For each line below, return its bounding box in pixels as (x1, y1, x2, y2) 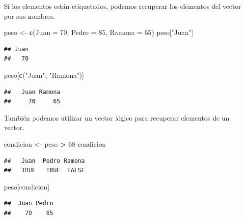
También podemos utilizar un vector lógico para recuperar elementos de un (4, 112, 230, 123)
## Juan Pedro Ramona (4, 157, 85, 164)
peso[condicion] (4, 181, 50, 191)
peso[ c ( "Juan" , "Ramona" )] (4, 69, 84, 80)
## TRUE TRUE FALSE (4, 167, 85, 174)
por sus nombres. (4, 10, 55, 21)
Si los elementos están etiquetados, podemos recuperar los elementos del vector (4, 1, 241, 11)
